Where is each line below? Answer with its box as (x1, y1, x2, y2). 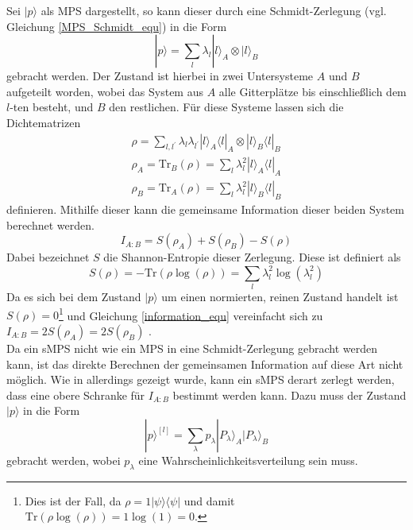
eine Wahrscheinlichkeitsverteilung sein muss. (138, 451, 358, 468)
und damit (183, 492, 235, 509)
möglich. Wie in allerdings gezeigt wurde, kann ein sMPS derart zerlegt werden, (6, 371, 395, 388)
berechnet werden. (6, 216, 95, 233)
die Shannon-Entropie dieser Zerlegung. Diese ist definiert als (103, 249, 401, 265)
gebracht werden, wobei (6, 451, 121, 468)
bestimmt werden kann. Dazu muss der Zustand (172, 386, 407, 403)
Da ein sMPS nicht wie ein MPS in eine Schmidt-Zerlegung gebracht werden (6, 340, 378, 356)
